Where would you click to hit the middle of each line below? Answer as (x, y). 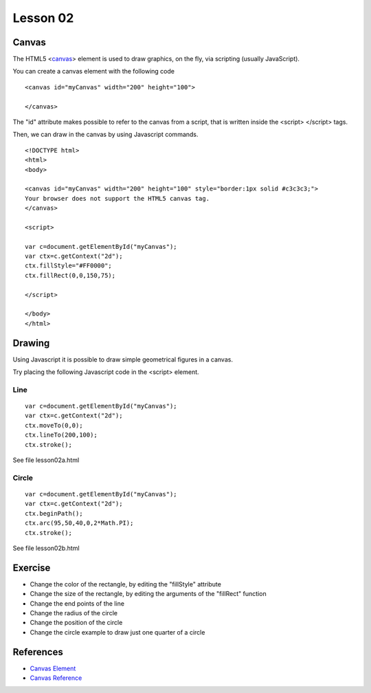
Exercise (32, 568)
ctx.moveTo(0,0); (54, 425)
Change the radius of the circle (74, 613)
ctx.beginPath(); (54, 513)
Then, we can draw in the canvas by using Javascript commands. (105, 135)
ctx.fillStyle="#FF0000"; (69, 266)
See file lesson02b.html (46, 548)
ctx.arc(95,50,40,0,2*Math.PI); (79, 523)
